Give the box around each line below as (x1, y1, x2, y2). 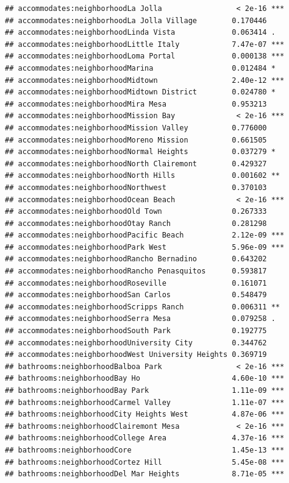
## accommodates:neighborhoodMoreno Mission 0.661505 (5, 135, 267, 144)
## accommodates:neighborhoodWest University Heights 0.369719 (5, 350, 267, 359)
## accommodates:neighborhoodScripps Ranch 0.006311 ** (5, 302, 280, 311)
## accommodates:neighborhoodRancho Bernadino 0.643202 (5, 255, 267, 264)
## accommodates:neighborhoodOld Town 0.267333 (5, 207, 267, 216)
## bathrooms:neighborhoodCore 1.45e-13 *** (5, 445, 285, 454)
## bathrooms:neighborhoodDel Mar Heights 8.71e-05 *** (5, 470, 285, 479)
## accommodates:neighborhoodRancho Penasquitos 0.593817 (5, 267, 267, 276)
